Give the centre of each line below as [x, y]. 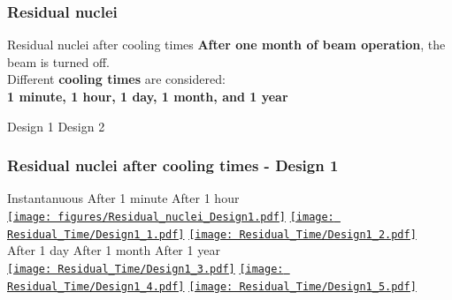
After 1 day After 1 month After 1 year [114, 250]
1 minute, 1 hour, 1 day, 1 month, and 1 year [148, 96]
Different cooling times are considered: [116, 79]
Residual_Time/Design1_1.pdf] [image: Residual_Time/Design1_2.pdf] [212, 234]
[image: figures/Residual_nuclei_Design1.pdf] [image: [171, 217]
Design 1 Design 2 [56, 126]
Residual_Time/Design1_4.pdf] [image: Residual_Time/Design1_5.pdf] [212, 286]
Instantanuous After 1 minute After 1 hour [123, 198]
